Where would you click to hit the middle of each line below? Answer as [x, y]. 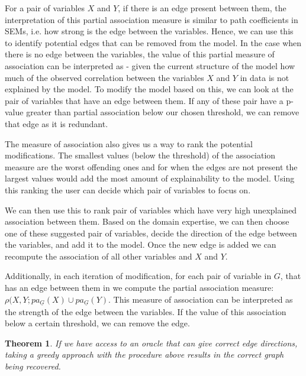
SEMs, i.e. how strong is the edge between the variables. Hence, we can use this [149, 31]
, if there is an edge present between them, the [202, 8]
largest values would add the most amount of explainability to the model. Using [150, 178]
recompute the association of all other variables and [99, 256]
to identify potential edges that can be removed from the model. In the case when [153, 42]
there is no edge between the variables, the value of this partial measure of [140, 54]
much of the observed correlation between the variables [104, 77]
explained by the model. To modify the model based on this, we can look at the [149, 89]
